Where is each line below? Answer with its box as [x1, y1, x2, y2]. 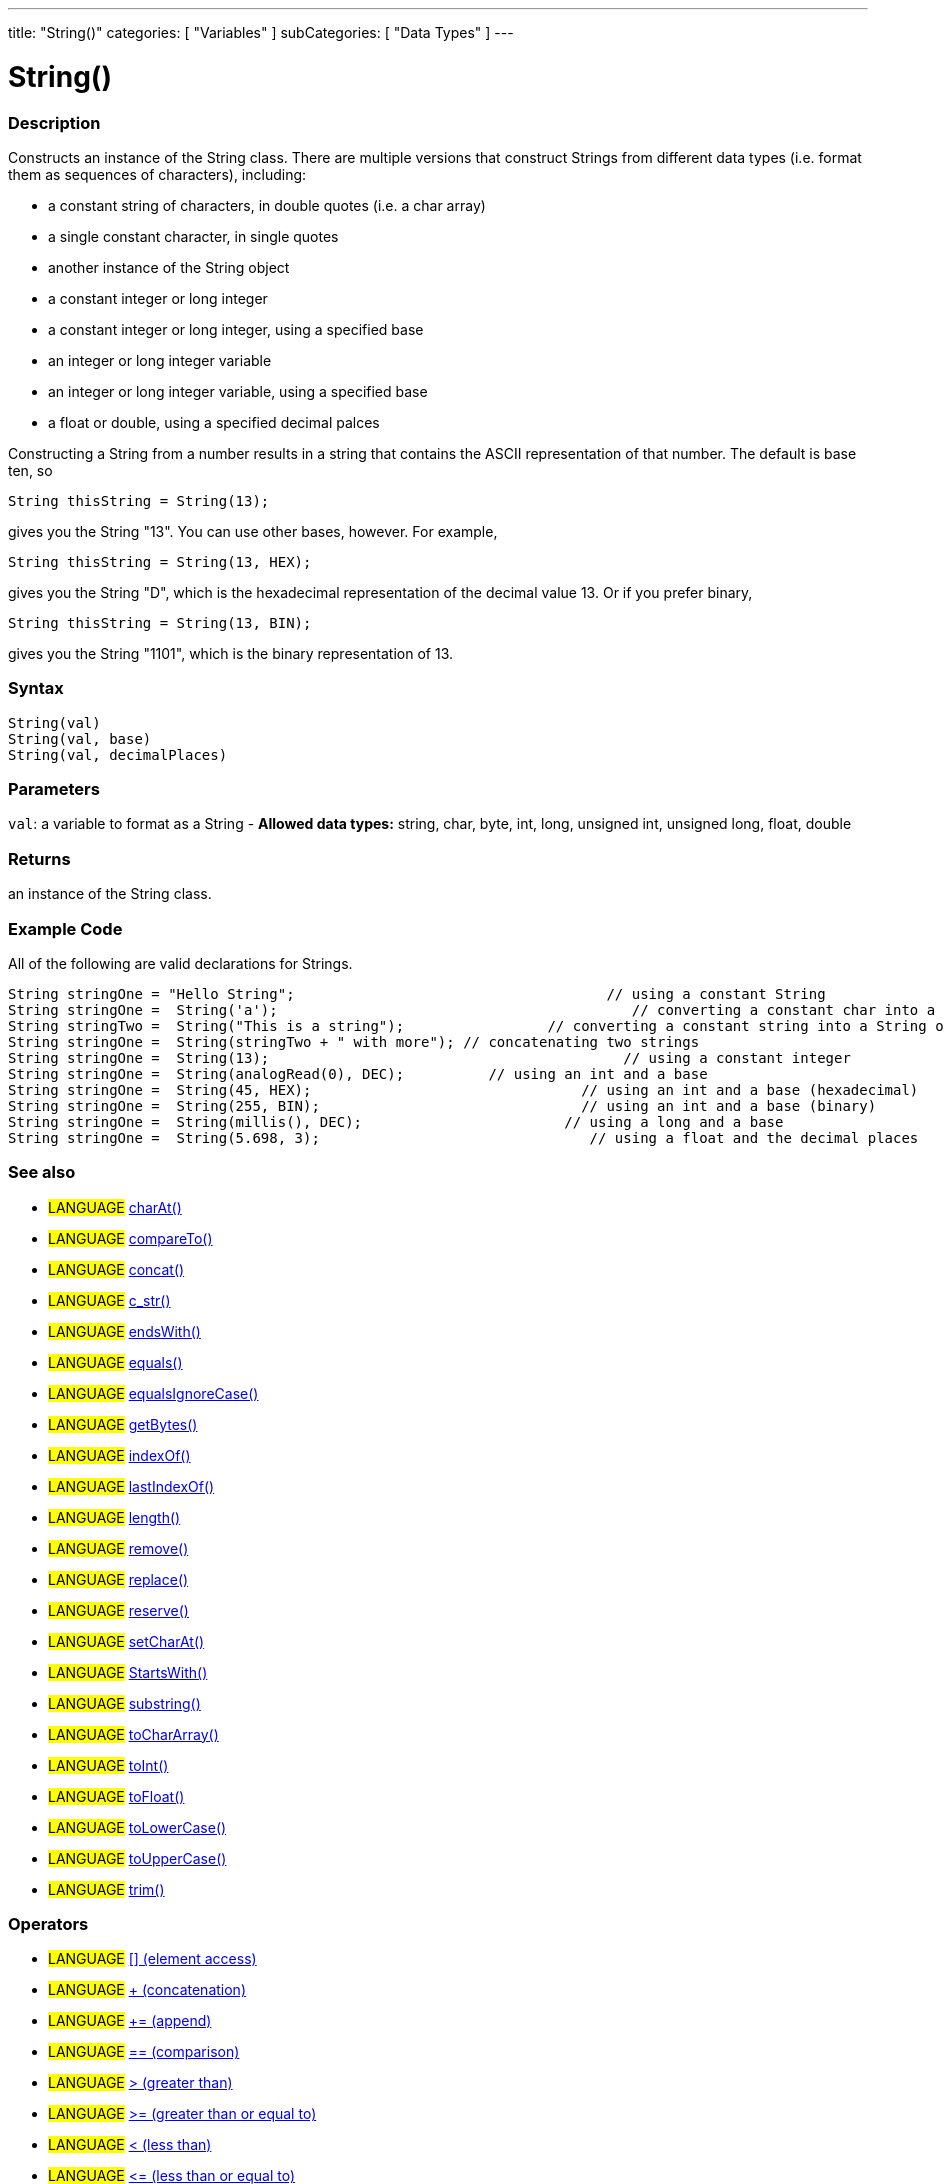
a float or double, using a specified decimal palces [48, 413, 380, 431]
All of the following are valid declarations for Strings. [8, 954, 353, 972]
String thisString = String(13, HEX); [8, 553, 312, 570]
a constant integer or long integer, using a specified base [48, 320, 424, 338]
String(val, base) [8, 730, 152, 747]
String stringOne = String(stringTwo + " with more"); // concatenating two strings [8, 1033, 700, 1050]
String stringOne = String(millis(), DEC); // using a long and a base [8, 1113, 784, 1130]
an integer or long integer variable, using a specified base [48, 382, 428, 400]
